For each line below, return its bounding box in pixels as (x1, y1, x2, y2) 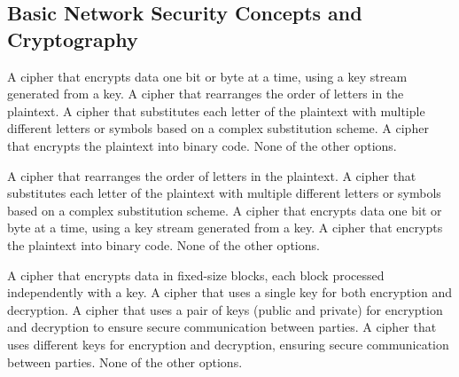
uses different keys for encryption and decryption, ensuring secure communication (7, 334, 449, 353)
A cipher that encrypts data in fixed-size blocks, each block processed (7, 265, 385, 284)
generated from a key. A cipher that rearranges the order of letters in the (7, 84, 404, 103)
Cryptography (7, 25, 138, 52)
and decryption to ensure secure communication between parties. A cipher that (7, 318, 437, 336)
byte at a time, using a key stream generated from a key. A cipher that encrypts (7, 218, 443, 237)
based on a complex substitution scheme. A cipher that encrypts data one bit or (7, 200, 442, 219)
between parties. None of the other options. (7, 352, 243, 371)
